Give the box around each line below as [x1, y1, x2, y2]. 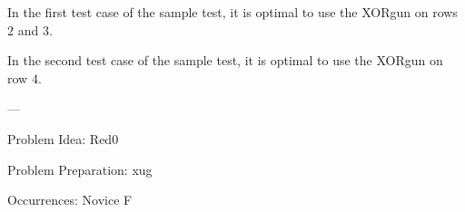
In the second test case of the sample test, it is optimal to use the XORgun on [7, 51, 443, 70]
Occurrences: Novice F [7, 190, 133, 209]
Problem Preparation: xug [7, 159, 153, 178]
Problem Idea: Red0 [7, 129, 119, 148]
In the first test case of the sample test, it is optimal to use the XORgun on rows [7, 3, 458, 21]
